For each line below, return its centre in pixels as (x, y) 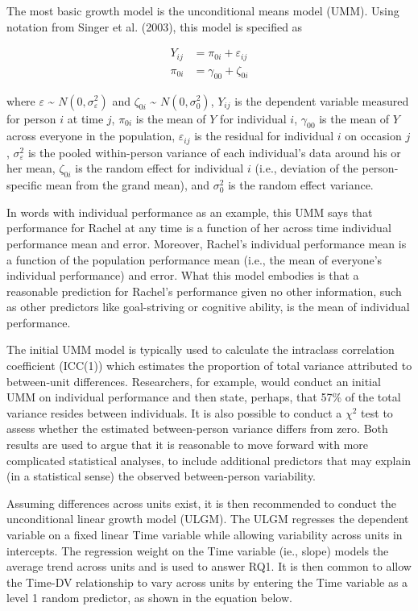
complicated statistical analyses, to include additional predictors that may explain (209, 460)
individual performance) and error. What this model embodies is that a (183, 275)
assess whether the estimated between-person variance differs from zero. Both (197, 428)
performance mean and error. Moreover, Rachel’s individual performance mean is (207, 243)
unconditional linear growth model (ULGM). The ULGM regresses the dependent (208, 519)
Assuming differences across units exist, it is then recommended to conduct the (202, 503)
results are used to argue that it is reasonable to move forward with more (188, 445)
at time (85, 118)
